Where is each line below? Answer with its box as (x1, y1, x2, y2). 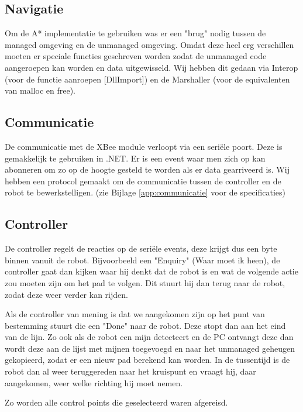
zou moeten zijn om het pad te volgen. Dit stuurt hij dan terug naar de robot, (5, 276, 285, 289)
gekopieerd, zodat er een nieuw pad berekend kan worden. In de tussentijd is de (5, 353, 290, 366)
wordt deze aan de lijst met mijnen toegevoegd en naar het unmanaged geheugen (5, 342, 295, 354)
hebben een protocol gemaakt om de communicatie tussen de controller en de (5, 174, 281, 187)
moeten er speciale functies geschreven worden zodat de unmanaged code (5, 50, 267, 62)
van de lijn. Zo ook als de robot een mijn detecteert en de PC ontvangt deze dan (5, 331, 294, 343)
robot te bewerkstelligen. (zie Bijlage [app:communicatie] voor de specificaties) (5, 186, 286, 198)
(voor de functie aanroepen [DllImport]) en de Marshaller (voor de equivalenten (5, 73, 290, 85)
